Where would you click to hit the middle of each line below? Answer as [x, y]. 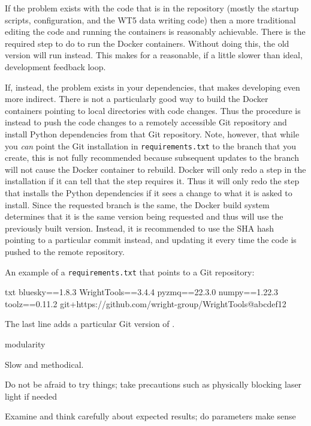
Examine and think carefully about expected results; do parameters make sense [150, 416]
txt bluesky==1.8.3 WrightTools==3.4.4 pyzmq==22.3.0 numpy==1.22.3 [142, 292]
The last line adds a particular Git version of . [90, 324]
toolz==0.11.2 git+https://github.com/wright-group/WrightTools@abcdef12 [146, 303]
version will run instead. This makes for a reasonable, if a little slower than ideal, [154, 55]
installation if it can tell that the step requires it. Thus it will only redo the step [152, 181]
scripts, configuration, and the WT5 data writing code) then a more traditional [150, 19]
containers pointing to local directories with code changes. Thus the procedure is [153, 110]
